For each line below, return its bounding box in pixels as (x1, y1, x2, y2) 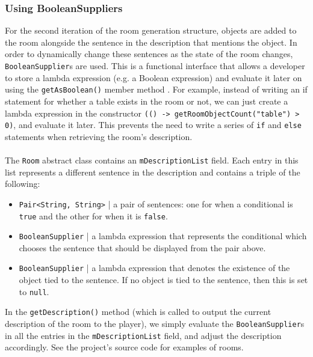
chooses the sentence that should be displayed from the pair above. (19, 241, 266, 254)
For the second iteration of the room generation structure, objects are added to (5, 24, 297, 37)
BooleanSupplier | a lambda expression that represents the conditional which (19, 230, 307, 242)
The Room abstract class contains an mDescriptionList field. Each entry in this (5, 154, 299, 166)
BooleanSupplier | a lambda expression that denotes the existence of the (19, 261, 290, 274)
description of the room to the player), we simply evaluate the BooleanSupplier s (5, 317, 305, 329)
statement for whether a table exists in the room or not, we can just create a (5, 94, 288, 107)
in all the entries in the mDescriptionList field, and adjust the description (5, 329, 282, 341)
